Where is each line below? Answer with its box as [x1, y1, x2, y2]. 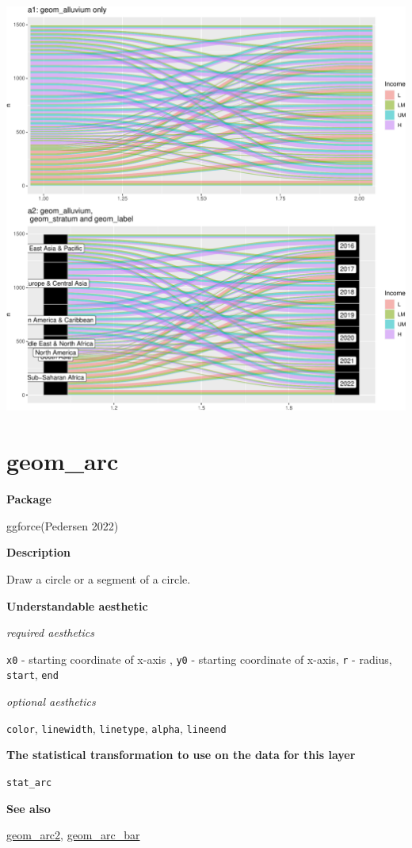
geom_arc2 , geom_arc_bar [6, 827, 140, 843]
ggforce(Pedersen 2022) [6, 517, 119, 534]
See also [6, 800, 51, 816]
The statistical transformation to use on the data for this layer [6, 746, 356, 763]
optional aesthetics [6, 693, 96, 710]
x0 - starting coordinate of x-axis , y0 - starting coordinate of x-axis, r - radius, [6, 650, 392, 667]
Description [6, 544, 71, 561]
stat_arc [6, 777, 52, 788]
